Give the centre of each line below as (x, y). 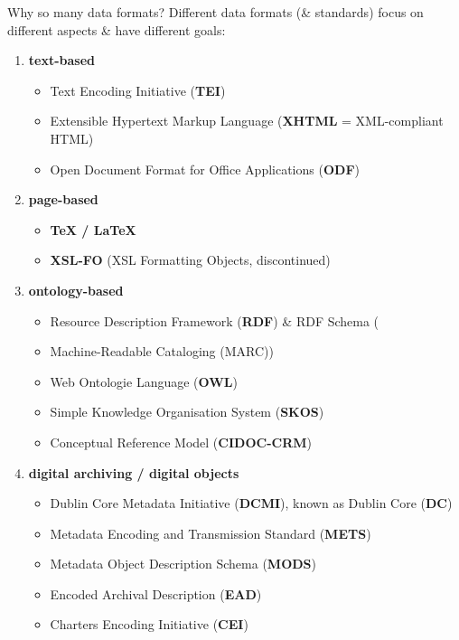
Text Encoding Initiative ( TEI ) (138, 90)
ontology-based (76, 290)
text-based (62, 60)
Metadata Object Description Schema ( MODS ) (183, 564)
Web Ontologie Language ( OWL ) (144, 381)
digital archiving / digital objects (134, 472)
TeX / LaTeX (93, 229)
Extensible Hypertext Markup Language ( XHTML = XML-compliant (247, 121)
